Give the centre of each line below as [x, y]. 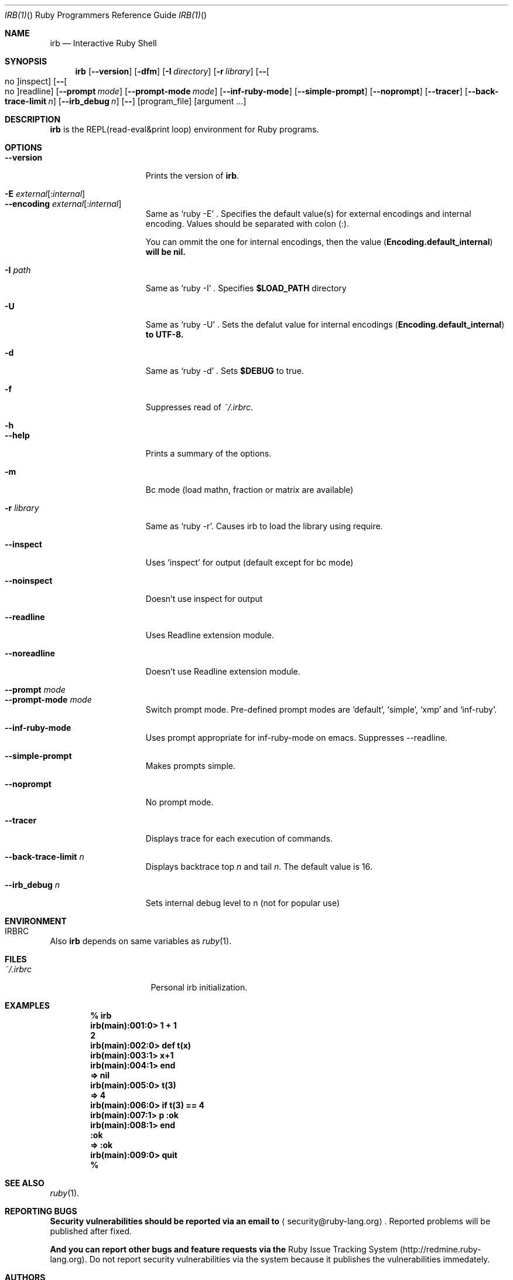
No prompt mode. [179, 802]
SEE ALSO [25, 1183]
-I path [18, 270]
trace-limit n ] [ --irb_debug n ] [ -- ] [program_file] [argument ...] [126, 101]
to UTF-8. [165, 334]
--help [17, 435]
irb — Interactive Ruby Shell [103, 43]
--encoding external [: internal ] [63, 204]
